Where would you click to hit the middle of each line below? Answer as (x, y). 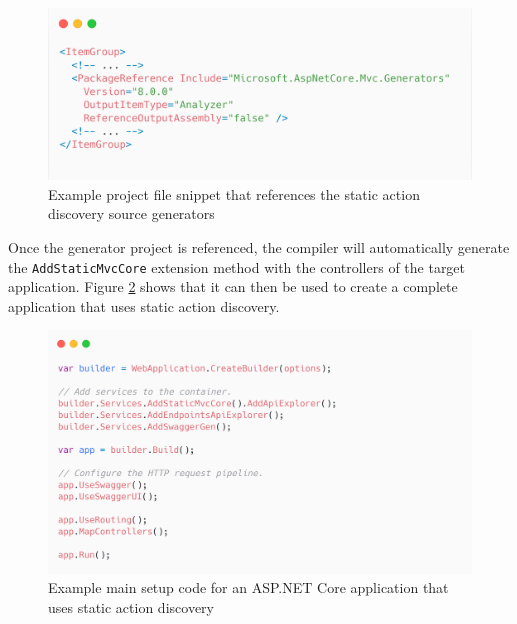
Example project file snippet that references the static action (234, 193)
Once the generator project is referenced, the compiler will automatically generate (259, 247)
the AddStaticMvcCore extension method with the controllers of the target (237, 266)
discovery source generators (131, 213)
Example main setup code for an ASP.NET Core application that (248, 587)
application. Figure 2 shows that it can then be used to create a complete (233, 286)
